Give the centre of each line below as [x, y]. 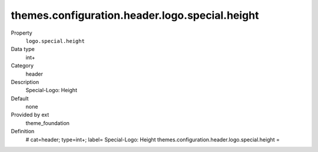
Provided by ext [30, 115]
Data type [23, 49]
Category [22, 66]
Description [25, 82]
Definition [23, 131]
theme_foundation [48, 123]
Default [20, 98]
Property [21, 33]
